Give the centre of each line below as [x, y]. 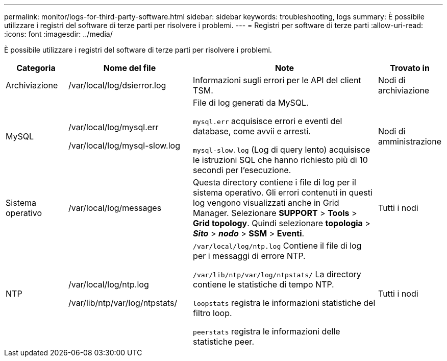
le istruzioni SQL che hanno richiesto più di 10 [280, 160]
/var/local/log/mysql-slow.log [124, 146]
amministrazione [410, 141]
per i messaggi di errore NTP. [249, 256]
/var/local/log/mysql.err [113, 127]
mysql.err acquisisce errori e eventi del [268, 121]
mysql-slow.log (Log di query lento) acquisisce [282, 150]
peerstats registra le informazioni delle [267, 331]
